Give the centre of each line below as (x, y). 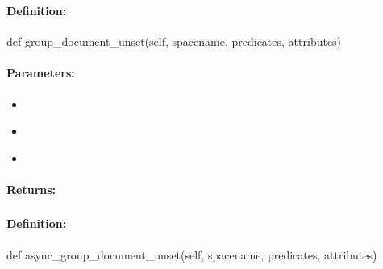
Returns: (31, 189)
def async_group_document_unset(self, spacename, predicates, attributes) (192, 254)
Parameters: (41, 73)
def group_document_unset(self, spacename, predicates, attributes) (174, 41)
